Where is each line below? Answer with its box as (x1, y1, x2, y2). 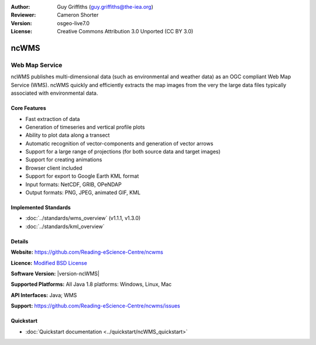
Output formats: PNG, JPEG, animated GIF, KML (25, 189, 140, 196)
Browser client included (25, 164, 83, 171)
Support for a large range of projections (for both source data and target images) (25, 148, 221, 155)
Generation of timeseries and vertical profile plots (25, 123, 145, 130)
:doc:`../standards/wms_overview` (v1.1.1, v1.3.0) (25, 215, 141, 222)
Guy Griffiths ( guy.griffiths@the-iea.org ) (57, 4, 153, 10)
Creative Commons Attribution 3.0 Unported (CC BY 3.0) (57, 28, 194, 35)
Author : (11, 4, 30, 10)
